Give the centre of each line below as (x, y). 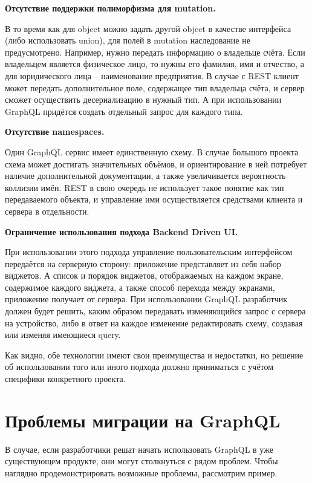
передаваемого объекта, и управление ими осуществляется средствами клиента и (154, 199)
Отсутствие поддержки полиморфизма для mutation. (110, 8)
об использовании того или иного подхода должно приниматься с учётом (139, 367)
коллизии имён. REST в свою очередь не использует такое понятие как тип (145, 187)
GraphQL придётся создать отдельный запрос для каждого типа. (124, 111)
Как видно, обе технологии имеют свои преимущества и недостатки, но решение (154, 355)
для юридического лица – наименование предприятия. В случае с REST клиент (152, 75)
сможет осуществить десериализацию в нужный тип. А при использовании (143, 99)
